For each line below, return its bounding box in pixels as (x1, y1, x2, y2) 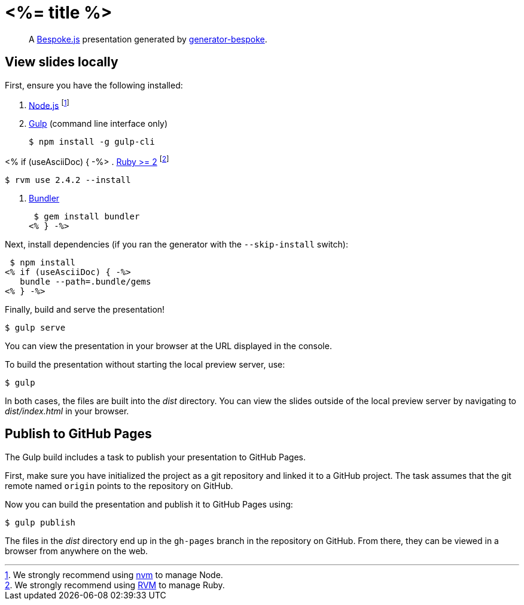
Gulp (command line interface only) (29, 118, 168, 129)
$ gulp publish (5, 517, 76, 527)
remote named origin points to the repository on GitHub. (5, 480, 233, 491)
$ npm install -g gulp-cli (29, 137, 155, 147)
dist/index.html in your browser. (5, 405, 129, 416)
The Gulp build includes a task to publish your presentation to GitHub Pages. (5, 451, 306, 462)
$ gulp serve (5, 322, 66, 332)
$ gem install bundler (33, 211, 140, 221)
